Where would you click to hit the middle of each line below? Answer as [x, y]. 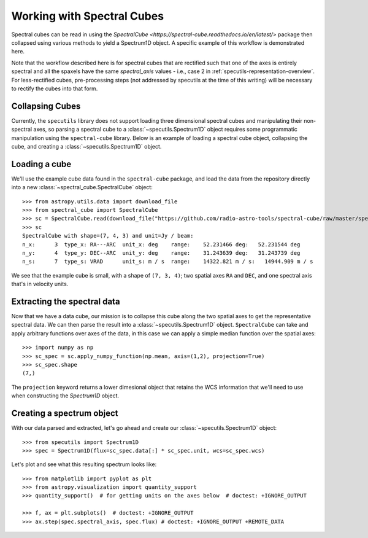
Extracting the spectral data [66, 301]
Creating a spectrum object [65, 414]
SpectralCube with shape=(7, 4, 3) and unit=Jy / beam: [108, 236]
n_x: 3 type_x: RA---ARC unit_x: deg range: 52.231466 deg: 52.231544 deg [161, 244]
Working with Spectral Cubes [88, 16]
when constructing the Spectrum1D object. [65, 396]
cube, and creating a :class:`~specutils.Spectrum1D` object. [86, 146]
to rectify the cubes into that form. [55, 88]
